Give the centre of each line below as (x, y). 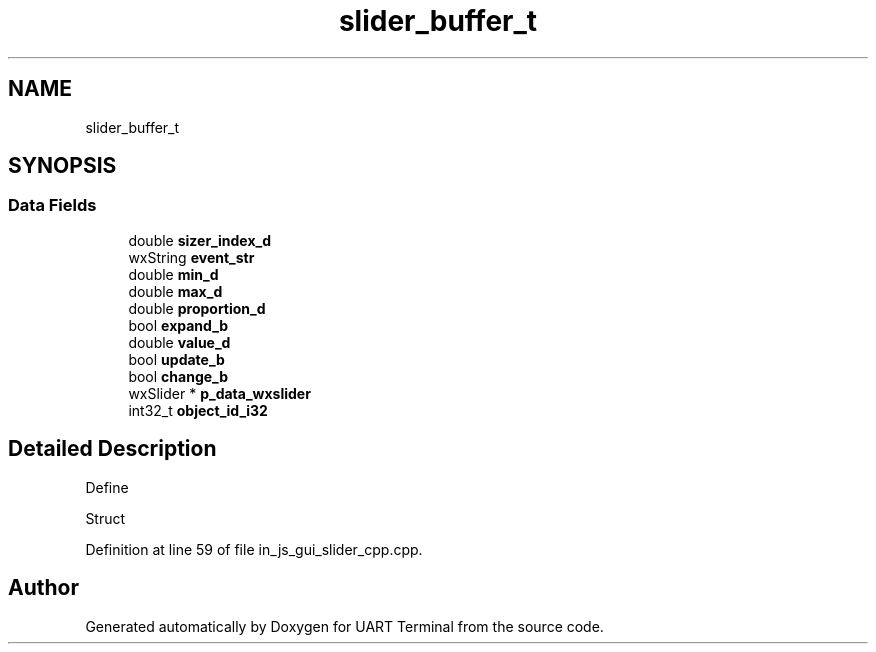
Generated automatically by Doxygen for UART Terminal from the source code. (344, 626)
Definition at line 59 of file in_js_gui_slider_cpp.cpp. (254, 549)
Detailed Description (112, 449)
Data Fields (52, 205)
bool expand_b (178, 325)
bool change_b (178, 376)
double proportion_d (197, 308)
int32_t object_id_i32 (198, 410)
